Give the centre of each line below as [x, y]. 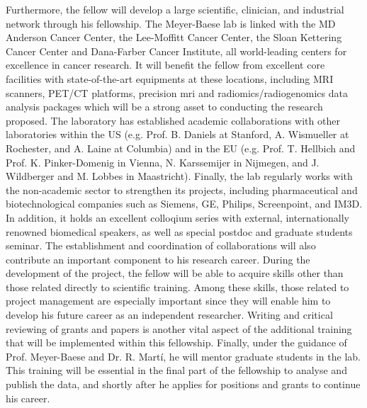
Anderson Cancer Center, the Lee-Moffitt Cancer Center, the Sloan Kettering [174, 37]
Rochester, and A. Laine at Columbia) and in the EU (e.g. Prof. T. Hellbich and [181, 148]
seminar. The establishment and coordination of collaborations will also [161, 245]
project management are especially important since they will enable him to [168, 301]
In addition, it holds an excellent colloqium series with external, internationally [177, 217]
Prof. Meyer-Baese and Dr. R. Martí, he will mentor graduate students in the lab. [183, 356]
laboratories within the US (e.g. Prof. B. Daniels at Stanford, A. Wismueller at [177, 134]
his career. [28, 398]
